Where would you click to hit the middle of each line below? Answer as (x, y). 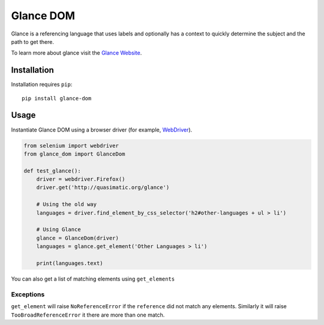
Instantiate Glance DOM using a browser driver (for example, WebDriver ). (102, 130)
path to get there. (32, 41)
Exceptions (28, 294)
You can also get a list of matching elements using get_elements (93, 279)
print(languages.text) (70, 263)
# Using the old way (67, 205)
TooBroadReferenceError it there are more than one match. (88, 315)
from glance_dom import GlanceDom (74, 154)
